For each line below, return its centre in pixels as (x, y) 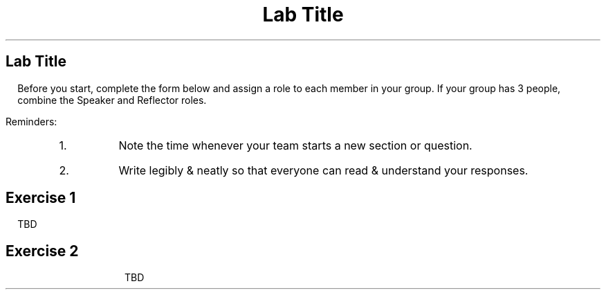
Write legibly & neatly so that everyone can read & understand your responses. (323, 170)
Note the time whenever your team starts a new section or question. (295, 145)
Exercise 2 (42, 251)
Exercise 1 (41, 198)
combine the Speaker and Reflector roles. (112, 100)
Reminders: (31, 121)
